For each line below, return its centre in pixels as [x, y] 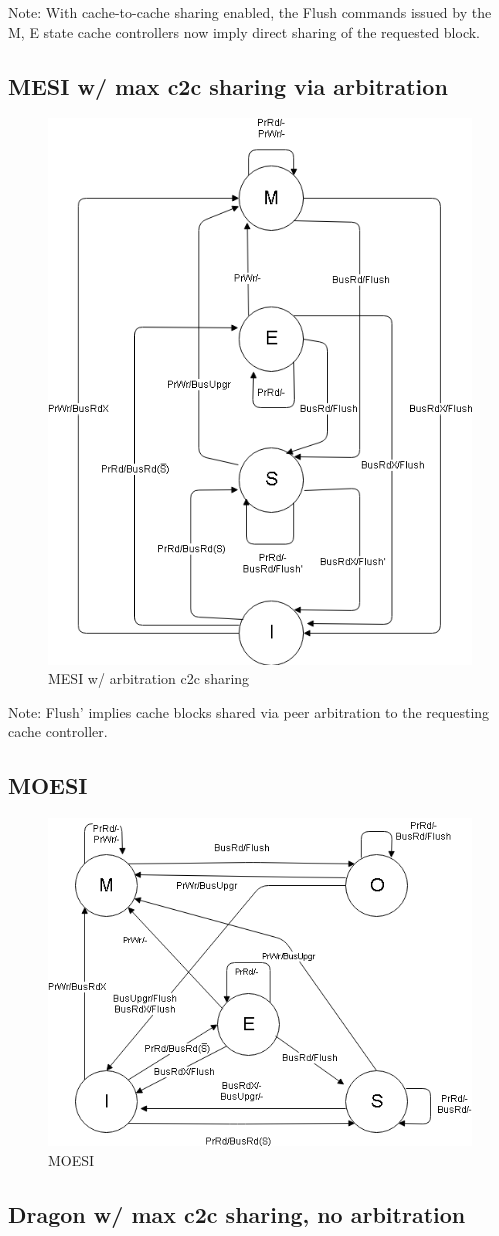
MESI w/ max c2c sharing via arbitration [228, 85]
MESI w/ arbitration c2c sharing [149, 678]
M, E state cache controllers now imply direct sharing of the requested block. [244, 31]
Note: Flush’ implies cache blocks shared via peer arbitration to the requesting [249, 711]
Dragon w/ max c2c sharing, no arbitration [237, 1214]
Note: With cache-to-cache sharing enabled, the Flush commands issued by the [250, 12]
